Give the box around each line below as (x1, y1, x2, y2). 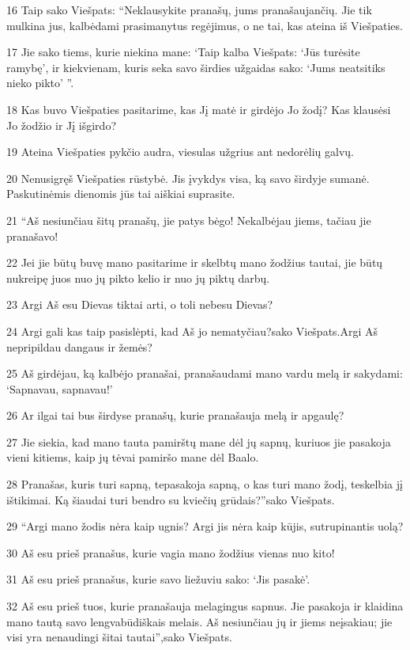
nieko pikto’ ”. (6, 74, 74, 91)
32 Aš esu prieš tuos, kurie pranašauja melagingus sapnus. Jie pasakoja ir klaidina (6, 598, 404, 614)
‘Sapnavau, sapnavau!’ (6, 380, 113, 397)
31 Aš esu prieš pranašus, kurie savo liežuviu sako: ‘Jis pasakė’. (6, 571, 310, 587)
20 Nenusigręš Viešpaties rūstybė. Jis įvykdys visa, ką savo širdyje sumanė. (6, 169, 370, 186)
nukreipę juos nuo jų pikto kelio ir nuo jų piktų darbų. (6, 269, 270, 286)
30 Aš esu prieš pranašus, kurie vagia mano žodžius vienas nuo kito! (6, 544, 335, 561)
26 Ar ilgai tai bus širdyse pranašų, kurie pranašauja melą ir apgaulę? (6, 407, 344, 424)
